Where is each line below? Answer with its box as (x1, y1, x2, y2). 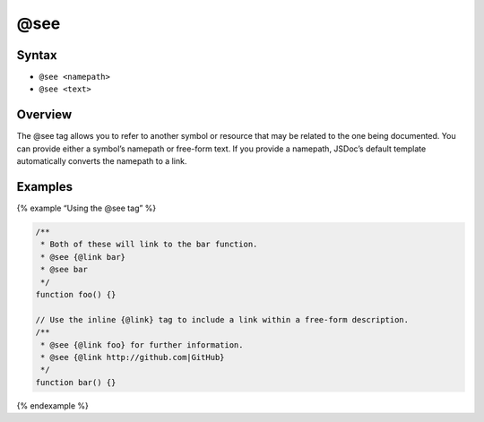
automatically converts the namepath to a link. (16, 156, 187, 167)
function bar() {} (35, 377, 117, 387)
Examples (16, 179, 73, 194)
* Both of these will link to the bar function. (40, 239, 258, 250)
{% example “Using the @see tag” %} (16, 202, 157, 214)
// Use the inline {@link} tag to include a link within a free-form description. (35, 314, 410, 324)
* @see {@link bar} (40, 252, 125, 262)
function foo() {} (35, 289, 117, 299)
